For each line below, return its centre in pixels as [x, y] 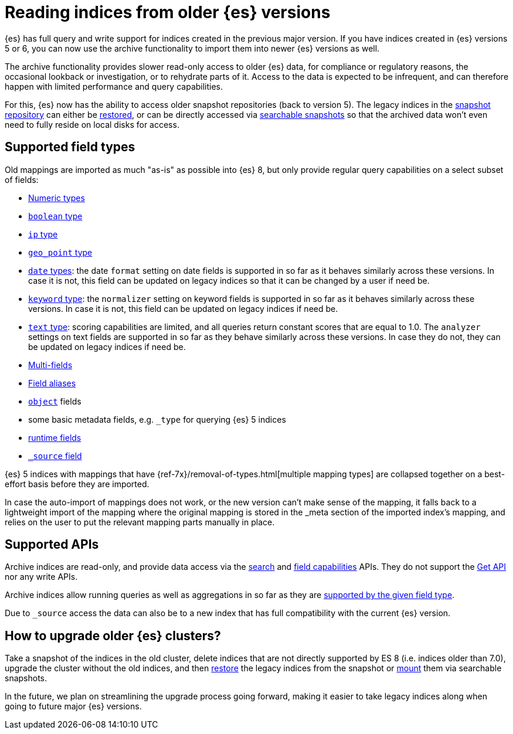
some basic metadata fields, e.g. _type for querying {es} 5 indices [157, 419]
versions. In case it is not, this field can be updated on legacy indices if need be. [183, 308]
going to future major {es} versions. [73, 706]
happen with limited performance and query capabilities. [114, 86]
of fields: [22, 179]
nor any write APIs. [41, 577]
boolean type [55, 216]
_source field [55, 456]
